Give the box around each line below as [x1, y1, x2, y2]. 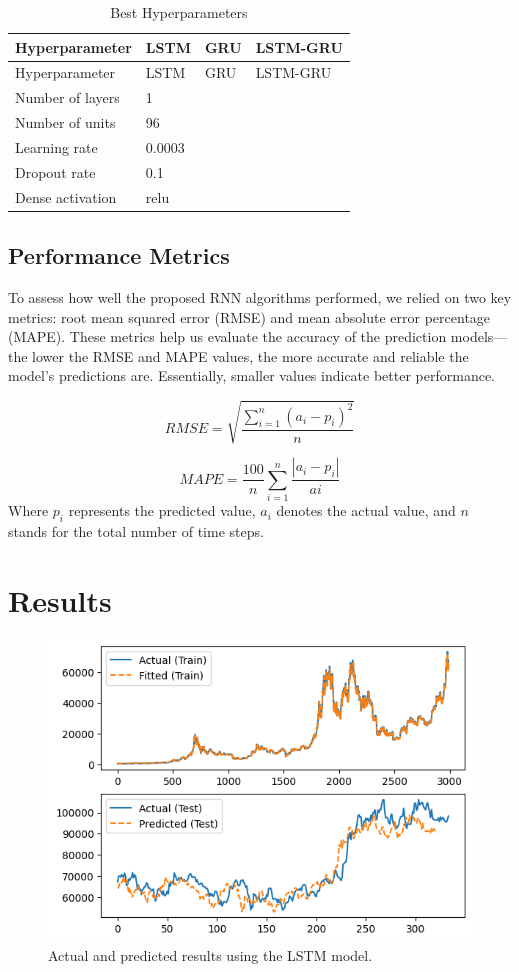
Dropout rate [15, 161, 96, 182]
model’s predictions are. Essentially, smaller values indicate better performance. [8, 365, 496, 386]
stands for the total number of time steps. [8, 521, 264, 542]
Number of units [15, 112, 116, 133]
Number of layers [15, 87, 120, 108]
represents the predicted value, [68, 500, 256, 521]
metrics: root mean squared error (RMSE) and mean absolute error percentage [8, 306, 491, 327]
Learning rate [15, 136, 98, 157]
